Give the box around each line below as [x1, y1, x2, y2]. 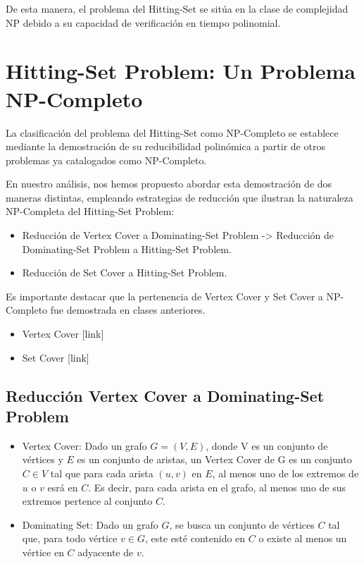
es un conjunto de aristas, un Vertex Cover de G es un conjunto [77, 452, 352, 467]
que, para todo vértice [22, 531, 118, 546]
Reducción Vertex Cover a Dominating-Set [6, 384, 325, 406]
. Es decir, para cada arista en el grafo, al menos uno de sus [88, 479, 346, 494]
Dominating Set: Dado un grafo [22, 517, 158, 532]
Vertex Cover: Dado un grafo [22, 438, 147, 453]
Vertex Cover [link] [22, 326, 104, 341]
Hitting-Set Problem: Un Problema [6, 56, 356, 85]
